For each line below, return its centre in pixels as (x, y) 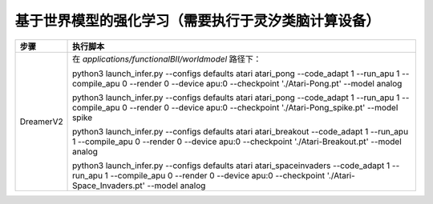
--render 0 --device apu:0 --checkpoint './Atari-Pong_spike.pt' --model (264, 107)
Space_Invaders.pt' (109, 186)
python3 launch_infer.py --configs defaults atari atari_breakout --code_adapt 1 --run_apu (241, 131)
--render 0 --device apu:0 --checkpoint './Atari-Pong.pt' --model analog (266, 83)
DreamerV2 (41, 122)
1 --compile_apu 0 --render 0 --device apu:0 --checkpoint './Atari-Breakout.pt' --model (237, 142)
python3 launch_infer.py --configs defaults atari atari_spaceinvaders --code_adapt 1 (231, 166)
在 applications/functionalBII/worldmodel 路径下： (167, 58)
